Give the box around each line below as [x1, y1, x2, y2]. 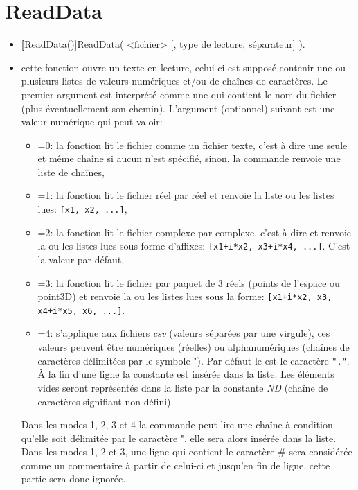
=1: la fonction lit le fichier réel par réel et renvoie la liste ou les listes [37, 188, 334, 202]
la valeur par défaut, [37, 252, 125, 266]
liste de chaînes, [37, 164, 105, 179]
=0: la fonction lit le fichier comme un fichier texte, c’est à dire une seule [37, 137, 348, 152]
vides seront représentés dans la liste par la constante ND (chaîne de [37, 380, 328, 394]
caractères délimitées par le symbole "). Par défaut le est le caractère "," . [37, 353, 350, 367]
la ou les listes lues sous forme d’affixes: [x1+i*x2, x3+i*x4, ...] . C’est [37, 238, 350, 253]
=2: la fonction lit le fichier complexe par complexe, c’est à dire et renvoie [37, 225, 352, 239]
